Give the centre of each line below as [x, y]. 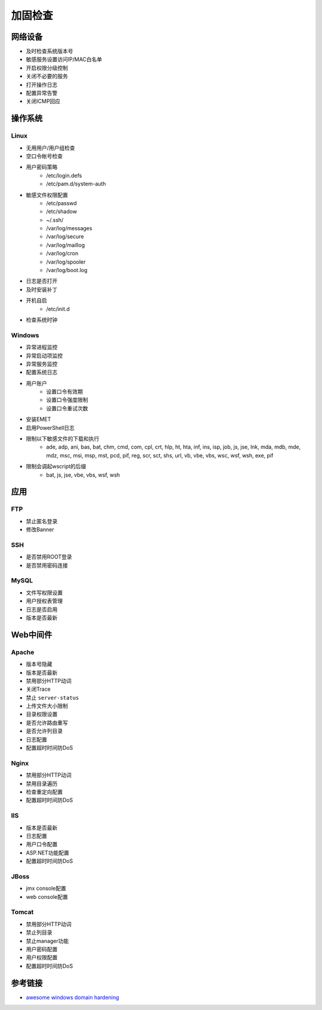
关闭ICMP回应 [43, 101]
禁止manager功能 [47, 941]
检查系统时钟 [42, 319]
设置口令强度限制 [67, 400]
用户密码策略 [42, 167]
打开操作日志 [42, 84]
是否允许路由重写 [47, 722]
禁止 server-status [52, 697]
